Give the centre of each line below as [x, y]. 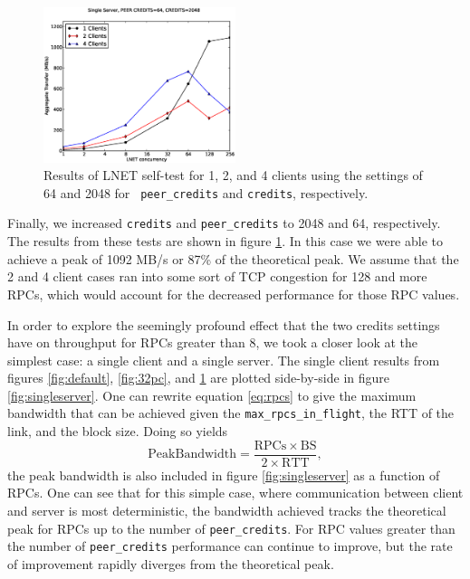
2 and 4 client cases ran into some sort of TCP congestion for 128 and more [217, 276]
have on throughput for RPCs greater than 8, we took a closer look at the [213, 342]
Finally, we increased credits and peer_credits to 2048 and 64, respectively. [224, 223]
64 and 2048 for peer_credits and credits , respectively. [206, 192]
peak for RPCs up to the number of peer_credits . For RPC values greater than [231, 528]
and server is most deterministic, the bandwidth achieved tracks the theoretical [227, 510]
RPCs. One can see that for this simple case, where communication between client [235, 493]
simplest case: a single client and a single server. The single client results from [224, 360]
